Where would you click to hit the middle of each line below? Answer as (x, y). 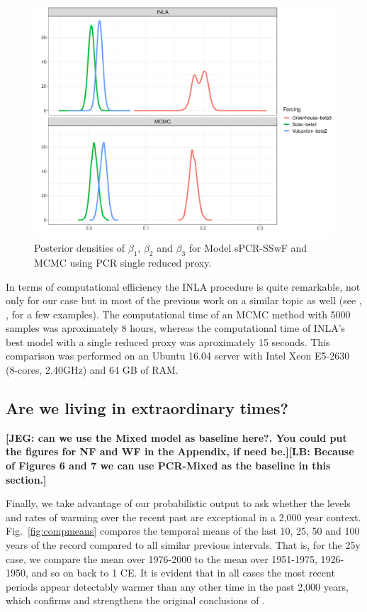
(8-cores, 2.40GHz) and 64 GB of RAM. (92, 370)
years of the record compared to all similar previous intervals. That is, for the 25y (183, 545)
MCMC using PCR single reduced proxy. (123, 262)
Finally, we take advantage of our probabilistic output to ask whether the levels (178, 503)
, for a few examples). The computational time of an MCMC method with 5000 (178, 314)
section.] (26, 479)
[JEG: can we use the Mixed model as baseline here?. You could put (176, 437)
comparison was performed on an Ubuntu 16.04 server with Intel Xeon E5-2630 (178, 356)
